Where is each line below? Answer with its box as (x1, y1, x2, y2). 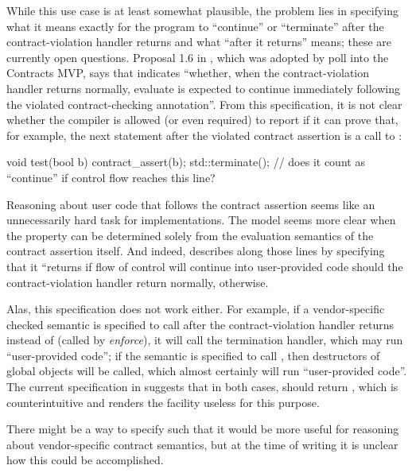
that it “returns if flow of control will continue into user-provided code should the (6, 258, 403, 274)
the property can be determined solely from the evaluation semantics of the (6, 227, 374, 243)
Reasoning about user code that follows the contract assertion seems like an (6, 196, 375, 212)
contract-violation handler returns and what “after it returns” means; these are (6, 33, 392, 50)
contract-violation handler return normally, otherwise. (6, 273, 269, 290)
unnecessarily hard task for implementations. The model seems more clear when (6, 211, 396, 228)
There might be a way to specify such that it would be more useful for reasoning (6, 421, 399, 437)
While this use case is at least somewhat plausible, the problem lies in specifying (6, 2, 399, 18)
